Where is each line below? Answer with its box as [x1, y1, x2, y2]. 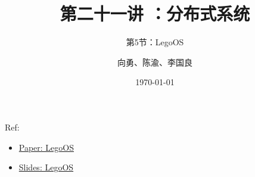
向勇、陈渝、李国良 [117, 55, 192, 68]
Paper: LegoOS [18, 141, 74, 153]
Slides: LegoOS [18, 161, 74, 173]
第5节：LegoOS [126, 36, 184, 48]
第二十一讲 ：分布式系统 [60, 1, 250, 26]
